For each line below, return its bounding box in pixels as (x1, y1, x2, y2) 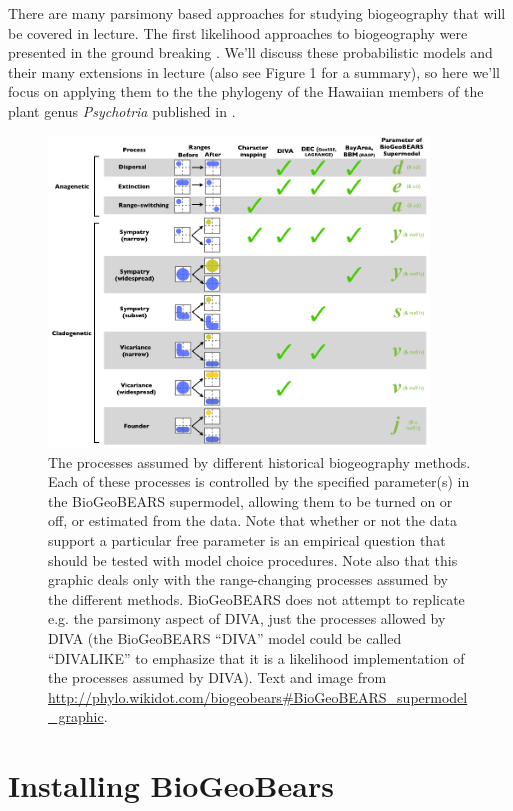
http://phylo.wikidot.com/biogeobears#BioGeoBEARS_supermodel (48, 686, 468, 707)
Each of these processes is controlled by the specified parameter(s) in (48, 471, 470, 492)
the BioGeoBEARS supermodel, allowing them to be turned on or (48, 490, 453, 511)
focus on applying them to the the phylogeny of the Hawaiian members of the (8, 81, 484, 102)
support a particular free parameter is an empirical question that (48, 530, 446, 551)
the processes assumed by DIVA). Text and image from (48, 667, 387, 688)
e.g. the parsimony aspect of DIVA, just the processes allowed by (48, 608, 446, 629)
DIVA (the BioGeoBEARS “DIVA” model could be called (48, 628, 402, 649)
